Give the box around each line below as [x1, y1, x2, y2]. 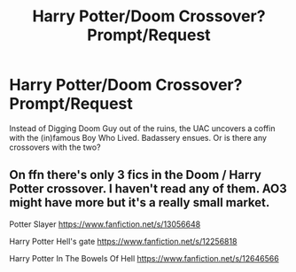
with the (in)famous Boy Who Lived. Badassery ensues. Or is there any [9, 132, 268, 143]
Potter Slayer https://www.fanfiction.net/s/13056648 [9, 219, 201, 229]
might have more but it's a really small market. [9, 195, 270, 210]
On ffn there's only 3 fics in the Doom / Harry [9, 167, 261, 183]
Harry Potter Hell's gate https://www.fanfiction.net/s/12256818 [9, 236, 238, 246]
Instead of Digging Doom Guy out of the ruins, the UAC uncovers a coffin [9, 122, 276, 134]
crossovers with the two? [9, 142, 101, 152]
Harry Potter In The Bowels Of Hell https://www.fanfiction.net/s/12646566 [9, 253, 279, 263]
